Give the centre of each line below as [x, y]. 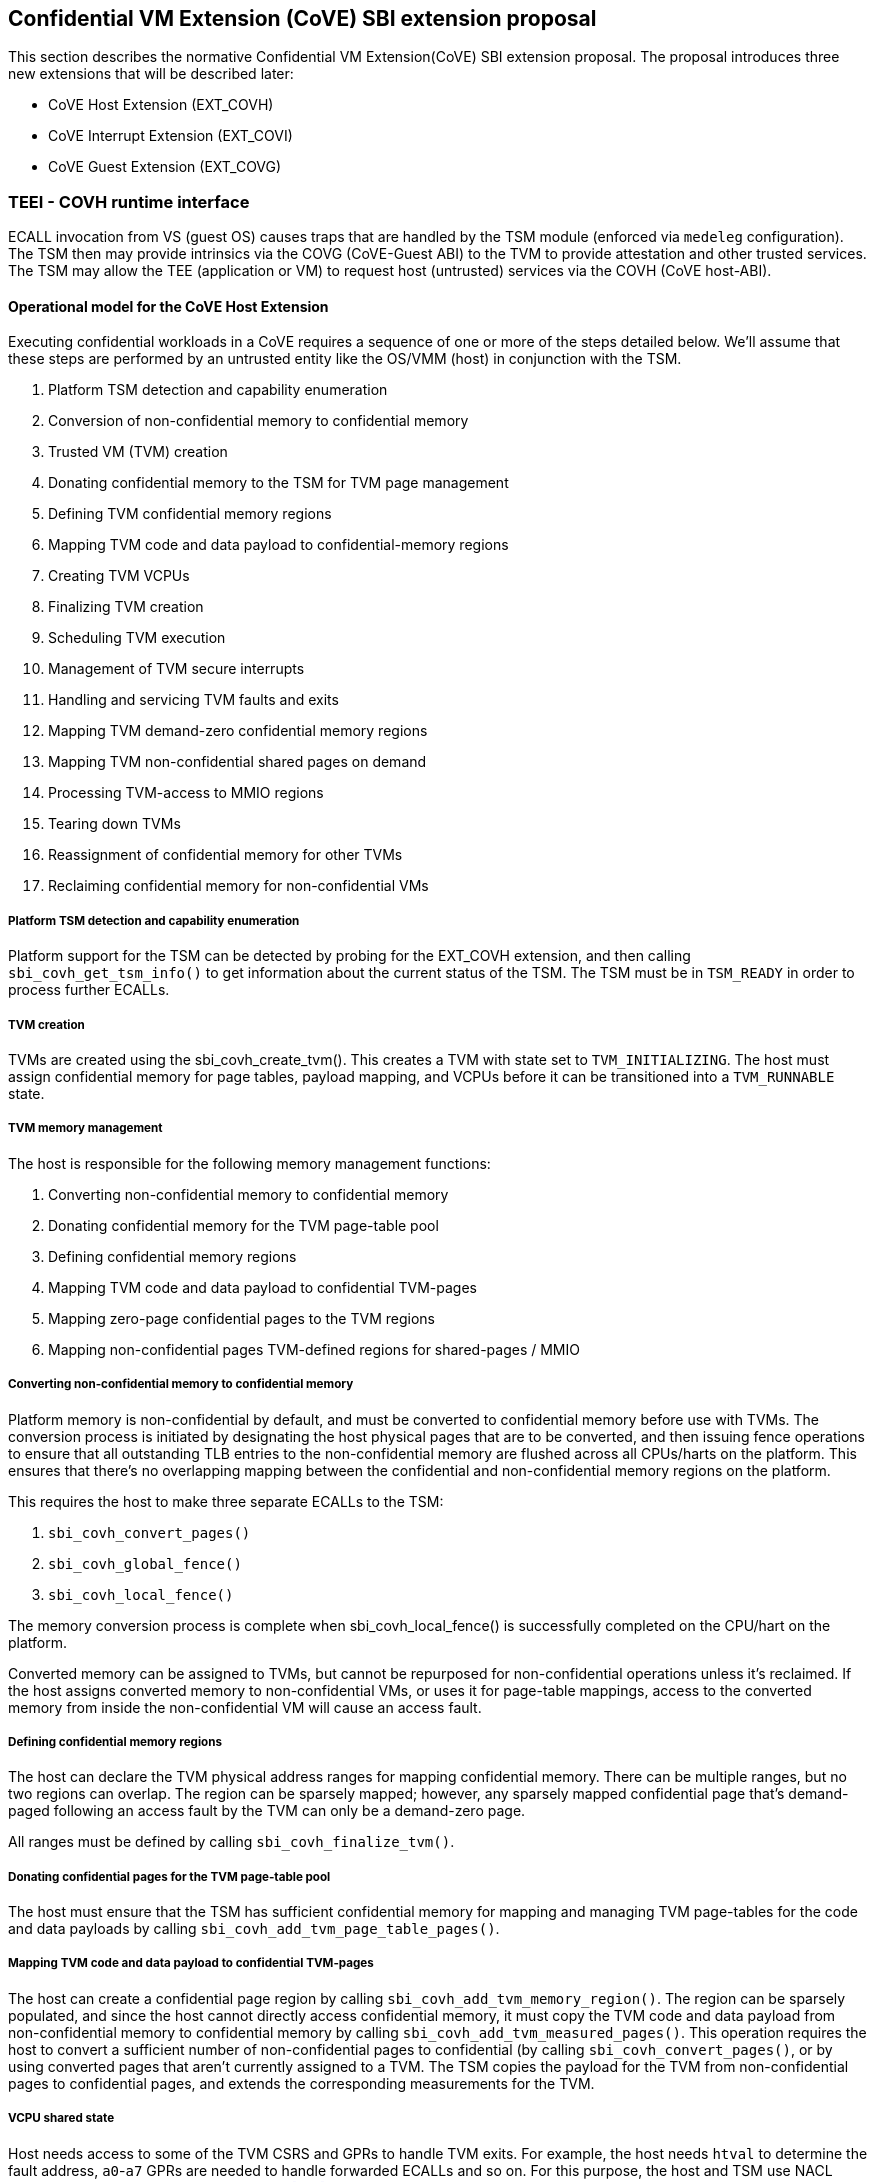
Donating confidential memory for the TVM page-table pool [243, 1225]
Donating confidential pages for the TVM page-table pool [169, 1876]
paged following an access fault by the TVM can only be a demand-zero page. [267, 1811]
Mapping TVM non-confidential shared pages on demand [237, 762]
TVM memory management [85, 1128]
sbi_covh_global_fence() [145, 1563]
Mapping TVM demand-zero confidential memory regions [238, 731]
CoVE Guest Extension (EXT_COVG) [165, 167]
